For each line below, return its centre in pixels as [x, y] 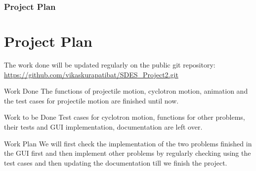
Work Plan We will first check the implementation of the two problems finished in [128, 143]
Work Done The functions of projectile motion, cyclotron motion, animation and [126, 91]
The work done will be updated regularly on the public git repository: [110, 64]
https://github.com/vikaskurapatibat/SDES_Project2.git [91, 74]
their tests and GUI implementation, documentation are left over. [103, 126]
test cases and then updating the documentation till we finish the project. [116, 162]
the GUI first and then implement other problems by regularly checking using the [128, 153]
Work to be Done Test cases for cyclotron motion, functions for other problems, [125, 117]
